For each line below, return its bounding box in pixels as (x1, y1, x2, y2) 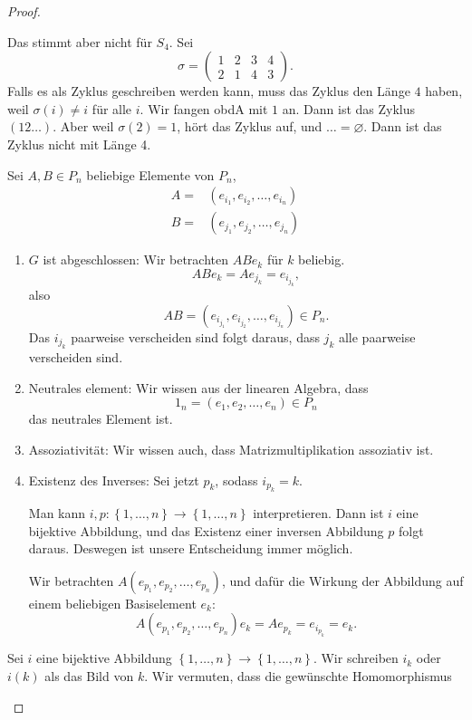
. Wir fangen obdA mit (140, 99, 268, 118)
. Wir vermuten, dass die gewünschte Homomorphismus (144, 667, 452, 686)
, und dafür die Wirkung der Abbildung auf (221, 571, 464, 590)
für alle (92, 99, 132, 118)
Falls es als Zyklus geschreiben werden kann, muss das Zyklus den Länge (7, 82, 410, 101)
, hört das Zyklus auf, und (177, 117, 323, 136)
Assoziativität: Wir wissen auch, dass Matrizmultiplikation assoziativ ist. (28, 440, 434, 459)
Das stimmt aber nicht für (7, 32, 152, 51)
